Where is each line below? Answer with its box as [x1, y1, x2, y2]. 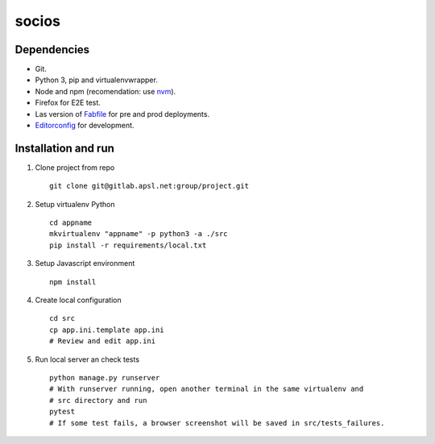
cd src [49, 314, 76, 323]
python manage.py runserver [49, 373, 160, 382]
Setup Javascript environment [35, 259, 135, 268]
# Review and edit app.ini [49, 337, 156, 346]
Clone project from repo [35, 162, 115, 172]
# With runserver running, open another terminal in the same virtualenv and [49, 384, 364, 394]
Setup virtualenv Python [35, 199, 115, 209]
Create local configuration [35, 295, 122, 305]
